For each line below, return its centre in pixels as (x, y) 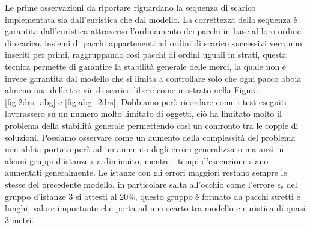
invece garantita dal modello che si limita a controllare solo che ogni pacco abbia (153, 78)
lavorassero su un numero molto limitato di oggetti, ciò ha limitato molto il (143, 113)
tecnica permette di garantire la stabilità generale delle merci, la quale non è (146, 66)
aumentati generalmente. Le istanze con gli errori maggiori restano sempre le (146, 172)
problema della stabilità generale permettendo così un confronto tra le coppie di (152, 125)
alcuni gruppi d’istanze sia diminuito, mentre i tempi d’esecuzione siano (137, 160)
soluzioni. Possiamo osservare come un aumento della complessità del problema (150, 137)
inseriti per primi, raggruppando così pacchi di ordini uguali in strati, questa (146, 54)
